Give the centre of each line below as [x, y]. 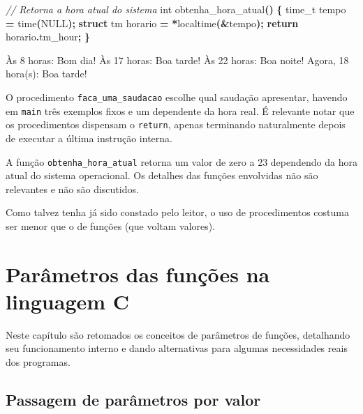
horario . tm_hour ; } [48, 37]
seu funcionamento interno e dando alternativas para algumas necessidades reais [177, 348]
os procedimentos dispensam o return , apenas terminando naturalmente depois [176, 124]
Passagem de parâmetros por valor [133, 400]
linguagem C [68, 301]
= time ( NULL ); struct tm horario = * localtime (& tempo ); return [152, 23]
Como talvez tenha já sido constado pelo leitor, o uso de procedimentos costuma [177, 212]
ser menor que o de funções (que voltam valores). [111, 225]
